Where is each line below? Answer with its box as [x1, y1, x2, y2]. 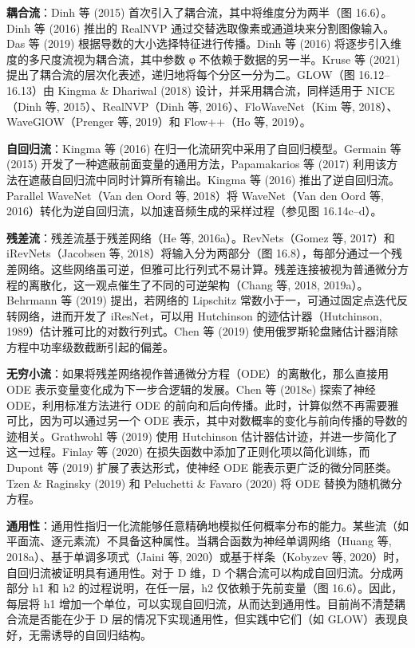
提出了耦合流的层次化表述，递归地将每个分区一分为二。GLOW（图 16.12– [6, 66, 390, 83]
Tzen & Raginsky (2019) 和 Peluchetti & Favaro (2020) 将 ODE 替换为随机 [6, 474, 380, 491]
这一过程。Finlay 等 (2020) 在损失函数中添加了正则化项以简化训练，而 [6, 443, 370, 460]
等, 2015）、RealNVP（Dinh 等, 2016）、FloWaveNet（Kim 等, [45, 97, 355, 114]
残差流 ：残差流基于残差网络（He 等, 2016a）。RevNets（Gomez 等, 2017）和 [6, 229, 395, 245]
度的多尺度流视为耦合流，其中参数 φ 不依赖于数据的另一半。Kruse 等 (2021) [6, 50, 401, 67]
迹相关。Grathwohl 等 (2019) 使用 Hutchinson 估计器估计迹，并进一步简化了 [6, 427, 398, 444]
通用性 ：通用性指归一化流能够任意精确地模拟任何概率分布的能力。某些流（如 [6, 516, 409, 533]
